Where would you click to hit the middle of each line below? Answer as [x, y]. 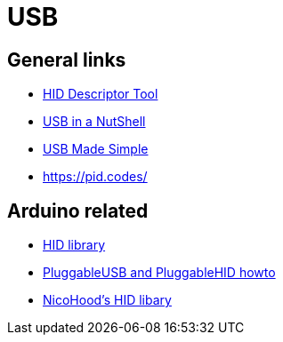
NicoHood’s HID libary [107, 300]
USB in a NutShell [94, 122]
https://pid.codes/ [95, 177]
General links [67, 60]
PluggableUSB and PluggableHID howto [159, 273]
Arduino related [78, 211]
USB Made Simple [96, 149]
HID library [74, 245]
